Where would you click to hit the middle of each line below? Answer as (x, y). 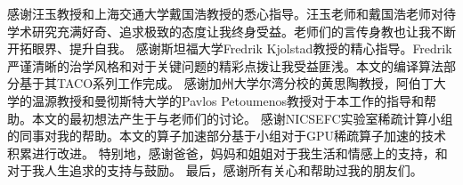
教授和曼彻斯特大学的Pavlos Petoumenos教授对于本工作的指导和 (240, 100)
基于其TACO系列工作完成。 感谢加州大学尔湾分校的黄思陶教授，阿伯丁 (226, 83)
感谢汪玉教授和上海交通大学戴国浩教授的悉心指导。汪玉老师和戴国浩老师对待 (231, 13)
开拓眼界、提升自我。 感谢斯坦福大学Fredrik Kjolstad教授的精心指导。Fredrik (230, 48)
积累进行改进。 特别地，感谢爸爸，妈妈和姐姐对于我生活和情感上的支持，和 (227, 153)
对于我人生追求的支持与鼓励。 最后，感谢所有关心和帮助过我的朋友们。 (215, 170)
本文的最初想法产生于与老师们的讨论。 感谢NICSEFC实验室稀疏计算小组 (242, 118)
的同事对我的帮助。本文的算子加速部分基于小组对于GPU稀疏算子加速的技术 (227, 136)
